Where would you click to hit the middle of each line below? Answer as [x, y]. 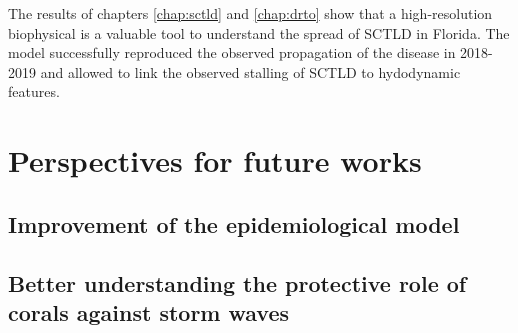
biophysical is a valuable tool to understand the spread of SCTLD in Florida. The [259, 32]
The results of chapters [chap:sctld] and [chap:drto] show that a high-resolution [250, 13]
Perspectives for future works [215, 160]
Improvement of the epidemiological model [234, 223]
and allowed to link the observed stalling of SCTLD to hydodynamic [250, 71]
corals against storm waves [149, 311]
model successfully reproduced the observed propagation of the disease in [232, 52]
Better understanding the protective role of [237, 282]
